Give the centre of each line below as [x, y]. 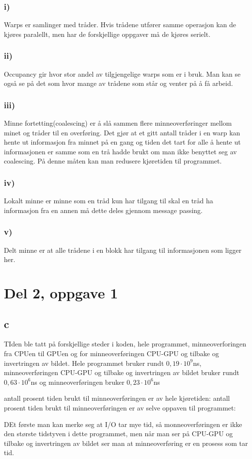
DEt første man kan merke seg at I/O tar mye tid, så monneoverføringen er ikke [123, 424]
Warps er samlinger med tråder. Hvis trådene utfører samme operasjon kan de [120, 25]
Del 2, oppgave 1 [61, 293]
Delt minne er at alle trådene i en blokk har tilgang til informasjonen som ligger [123, 250]
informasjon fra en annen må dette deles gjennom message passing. [103, 210]
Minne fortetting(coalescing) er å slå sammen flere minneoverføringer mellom [118, 123]
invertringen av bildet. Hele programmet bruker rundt [84, 363]
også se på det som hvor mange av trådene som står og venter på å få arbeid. [118, 83]
